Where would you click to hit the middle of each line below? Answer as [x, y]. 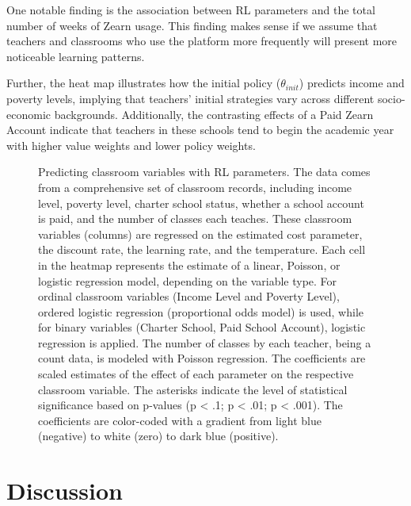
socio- [391, 98]
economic [29, 114]
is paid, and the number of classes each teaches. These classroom [195, 218]
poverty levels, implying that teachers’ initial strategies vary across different [190, 98]
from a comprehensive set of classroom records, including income [195, 187]
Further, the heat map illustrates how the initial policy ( [144, 83]
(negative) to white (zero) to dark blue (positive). [158, 436]
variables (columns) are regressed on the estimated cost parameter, [200, 234]
